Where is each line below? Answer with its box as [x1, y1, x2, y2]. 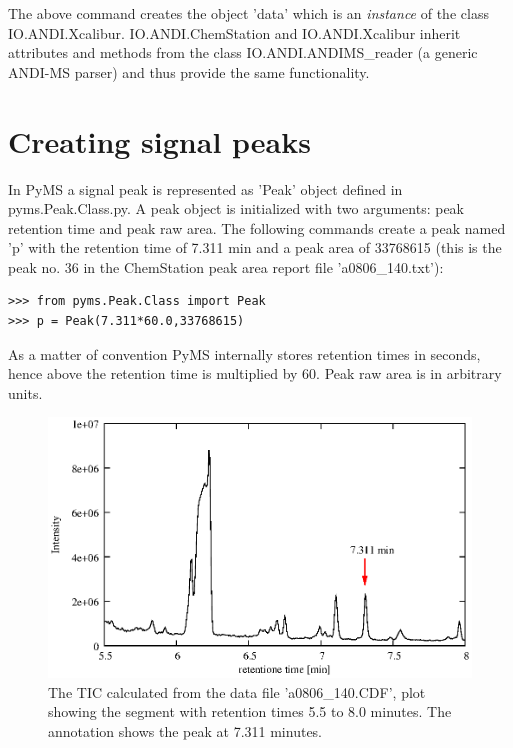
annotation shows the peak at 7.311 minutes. [48, 720, 323, 741]
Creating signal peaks [8, 120, 311, 161]
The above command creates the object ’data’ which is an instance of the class [8, 3, 489, 23]
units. [8, 382, 43, 403]
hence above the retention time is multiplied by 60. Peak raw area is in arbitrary [8, 363, 502, 384]
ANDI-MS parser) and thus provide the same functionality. [8, 61, 370, 82]
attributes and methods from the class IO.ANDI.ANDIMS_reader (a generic [8, 42, 478, 63]
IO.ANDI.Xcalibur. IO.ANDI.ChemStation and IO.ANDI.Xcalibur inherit [8, 22, 461, 43]
